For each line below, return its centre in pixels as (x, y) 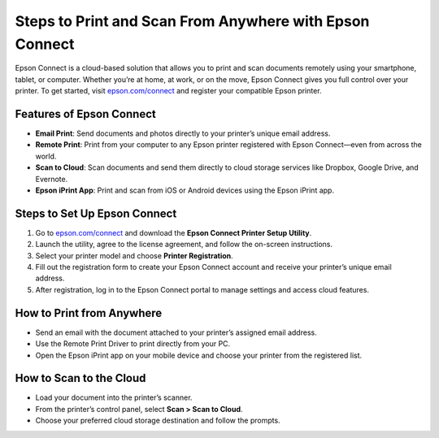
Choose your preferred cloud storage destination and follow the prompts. (158, 421)
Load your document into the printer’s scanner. (114, 397)
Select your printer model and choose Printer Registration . (134, 255)
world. (46, 156)
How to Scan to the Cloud (80, 378)
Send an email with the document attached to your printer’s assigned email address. (176, 332)
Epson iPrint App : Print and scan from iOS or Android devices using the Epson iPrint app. (185, 190)
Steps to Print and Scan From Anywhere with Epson (192, 21)
